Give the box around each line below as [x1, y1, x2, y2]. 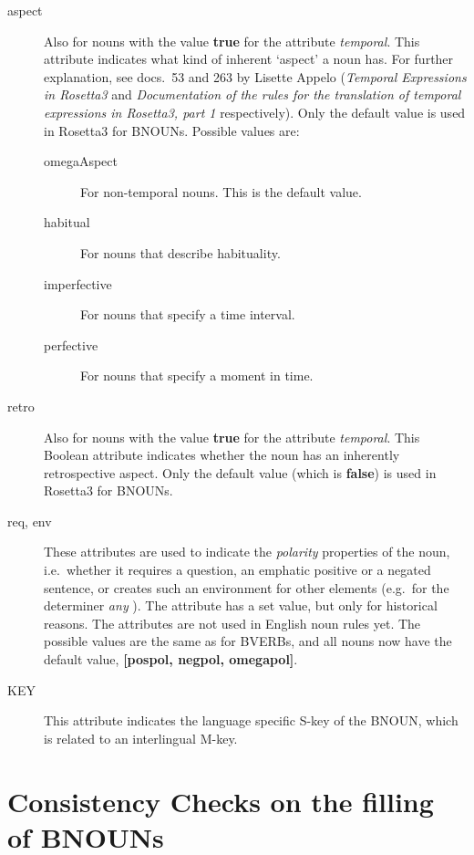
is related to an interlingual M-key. [44, 728, 238, 747]
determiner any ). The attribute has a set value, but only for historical [44, 596, 438, 615]
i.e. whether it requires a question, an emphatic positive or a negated [44, 560, 431, 579]
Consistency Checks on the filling [7, 782, 434, 819]
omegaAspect [44, 151, 118, 171]
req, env [7, 511, 52, 530]
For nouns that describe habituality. [80, 243, 281, 262]
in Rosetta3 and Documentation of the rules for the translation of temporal [44, 85, 461, 104]
